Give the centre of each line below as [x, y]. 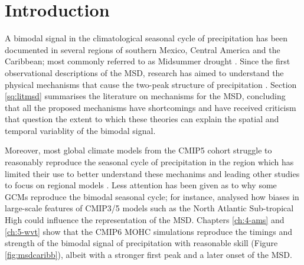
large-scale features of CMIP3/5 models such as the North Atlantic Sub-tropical [149, 208]
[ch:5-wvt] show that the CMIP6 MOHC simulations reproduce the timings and [149, 231]
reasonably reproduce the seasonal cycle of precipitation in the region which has [149, 162]
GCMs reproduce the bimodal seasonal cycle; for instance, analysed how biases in [152, 196]
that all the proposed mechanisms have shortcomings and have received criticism [151, 107]
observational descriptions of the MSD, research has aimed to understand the [144, 72]
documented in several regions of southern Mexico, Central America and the [143, 49]
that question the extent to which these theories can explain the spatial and [142, 119]
